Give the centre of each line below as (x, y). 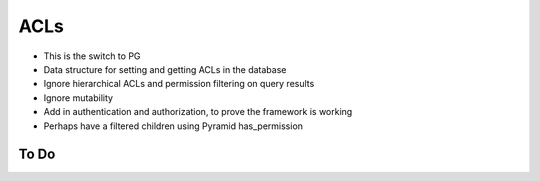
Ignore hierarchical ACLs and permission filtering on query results (179, 84)
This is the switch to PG (92, 56)
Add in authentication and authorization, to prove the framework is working (198, 112)
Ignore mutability (78, 97)
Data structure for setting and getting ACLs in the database (165, 69)
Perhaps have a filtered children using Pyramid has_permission (173, 126)
